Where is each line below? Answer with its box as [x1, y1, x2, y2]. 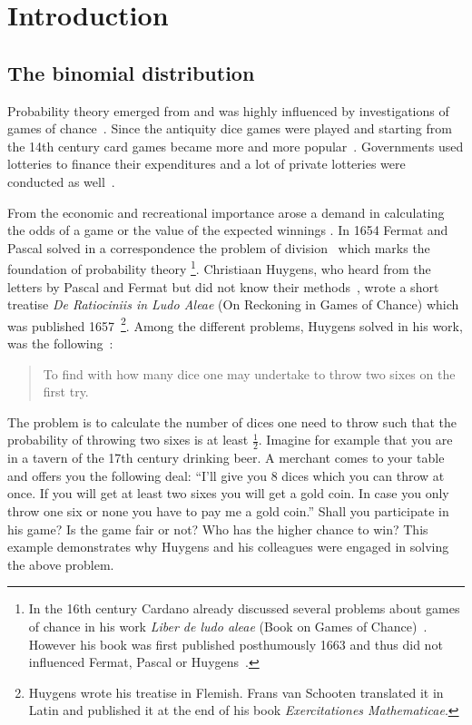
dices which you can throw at [281, 465, 445, 485]
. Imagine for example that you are [258, 430, 453, 449]
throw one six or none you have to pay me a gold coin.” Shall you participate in [7, 502, 449, 520]
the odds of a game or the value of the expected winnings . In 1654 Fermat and [7, 220, 448, 240]
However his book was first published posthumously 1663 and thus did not [28, 634, 443, 653]
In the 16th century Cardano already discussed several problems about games [28, 599, 460, 618]
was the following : [7, 334, 113, 353]
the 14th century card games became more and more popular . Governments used [7, 136, 464, 155]
